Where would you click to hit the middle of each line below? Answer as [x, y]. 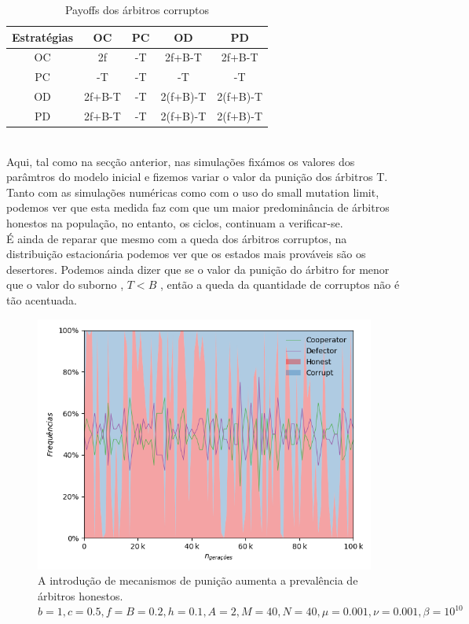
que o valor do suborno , [65, 284]
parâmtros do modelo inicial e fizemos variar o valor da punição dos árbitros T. [197, 177]
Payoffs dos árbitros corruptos [137, 9]
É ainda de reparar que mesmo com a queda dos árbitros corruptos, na [177, 238]
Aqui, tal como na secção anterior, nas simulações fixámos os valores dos [181, 161]
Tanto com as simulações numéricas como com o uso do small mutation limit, [193, 192]
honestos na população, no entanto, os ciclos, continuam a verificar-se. [175, 223]
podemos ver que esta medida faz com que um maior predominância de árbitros [198, 207]
